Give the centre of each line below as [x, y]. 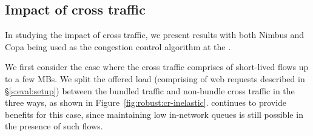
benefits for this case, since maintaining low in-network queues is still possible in [154, 114]
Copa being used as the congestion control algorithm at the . [118, 46]
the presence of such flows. [54, 126]
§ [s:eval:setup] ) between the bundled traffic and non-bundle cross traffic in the [150, 90]
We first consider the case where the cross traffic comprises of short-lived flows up [157, 67]
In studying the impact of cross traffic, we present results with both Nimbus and [155, 35]
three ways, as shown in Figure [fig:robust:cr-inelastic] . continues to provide [146, 102]
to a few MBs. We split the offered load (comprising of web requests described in [155, 78]
